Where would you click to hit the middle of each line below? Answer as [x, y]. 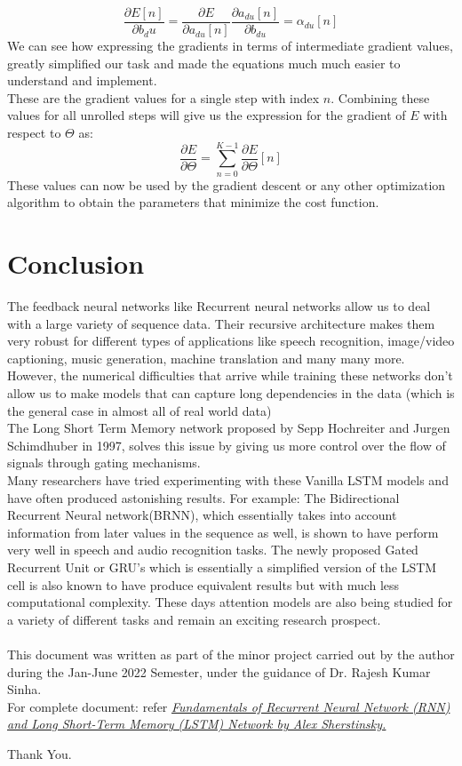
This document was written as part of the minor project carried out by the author [231, 654]
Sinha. [24, 689]
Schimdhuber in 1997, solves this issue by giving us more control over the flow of [227, 445]
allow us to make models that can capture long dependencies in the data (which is [231, 393]
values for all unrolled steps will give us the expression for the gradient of [207, 115]
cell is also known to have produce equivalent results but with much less [203, 584]
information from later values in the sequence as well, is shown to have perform [223, 532]
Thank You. [40, 753]
